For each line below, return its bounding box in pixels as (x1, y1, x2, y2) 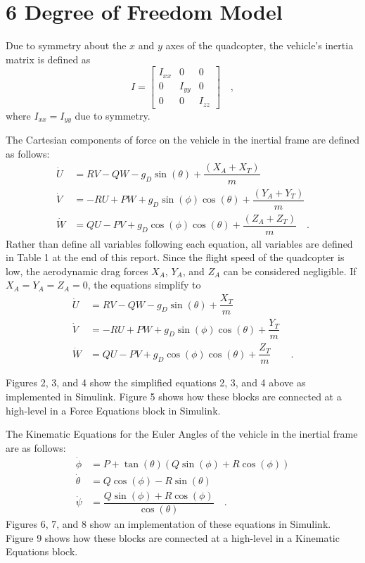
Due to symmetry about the (6, 38, 127, 53)
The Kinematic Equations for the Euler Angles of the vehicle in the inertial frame (6, 426, 358, 441)
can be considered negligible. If (223, 263, 357, 278)
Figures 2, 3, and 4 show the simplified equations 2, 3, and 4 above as (6, 375, 306, 390)
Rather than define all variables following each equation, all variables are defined (6, 236, 353, 251)
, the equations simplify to (87, 277, 201, 292)
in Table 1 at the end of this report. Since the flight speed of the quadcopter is (6, 250, 345, 265)
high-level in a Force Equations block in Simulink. (6, 403, 221, 417)
